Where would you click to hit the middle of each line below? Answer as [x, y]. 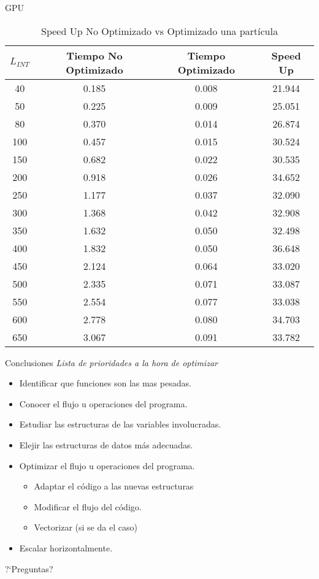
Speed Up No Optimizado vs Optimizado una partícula [159, 31]
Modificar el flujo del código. [88, 506]
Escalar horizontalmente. [66, 547]
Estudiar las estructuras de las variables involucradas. [120, 424]
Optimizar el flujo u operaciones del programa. [107, 465]
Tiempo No [94, 55]
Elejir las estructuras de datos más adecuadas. [106, 444]
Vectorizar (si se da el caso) [86, 527]
